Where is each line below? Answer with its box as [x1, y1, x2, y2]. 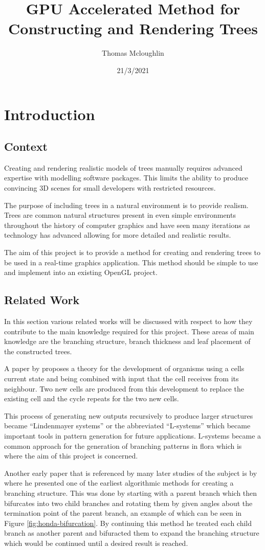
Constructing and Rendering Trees [8, 18, 258, 39]
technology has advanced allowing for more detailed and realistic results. [4, 230, 231, 240]
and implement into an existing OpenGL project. [4, 267, 158, 278]
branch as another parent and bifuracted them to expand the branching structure [4, 528, 259, 538]
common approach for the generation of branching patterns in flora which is [4, 440, 242, 451]
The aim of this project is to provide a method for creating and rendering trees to [4, 247, 261, 258]
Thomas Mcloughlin [102, 48, 164, 58]
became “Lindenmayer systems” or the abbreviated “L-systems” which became [4, 420, 251, 431]
